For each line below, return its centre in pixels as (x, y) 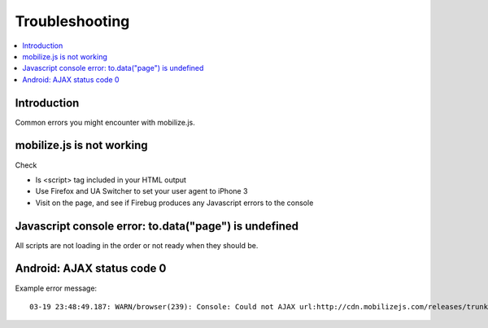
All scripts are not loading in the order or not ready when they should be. (137, 245)
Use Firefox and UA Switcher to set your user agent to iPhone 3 (142, 191)
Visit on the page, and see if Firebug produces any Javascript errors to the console (174, 203)
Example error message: (56, 288)
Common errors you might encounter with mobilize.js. (105, 122)
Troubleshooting (72, 21)
